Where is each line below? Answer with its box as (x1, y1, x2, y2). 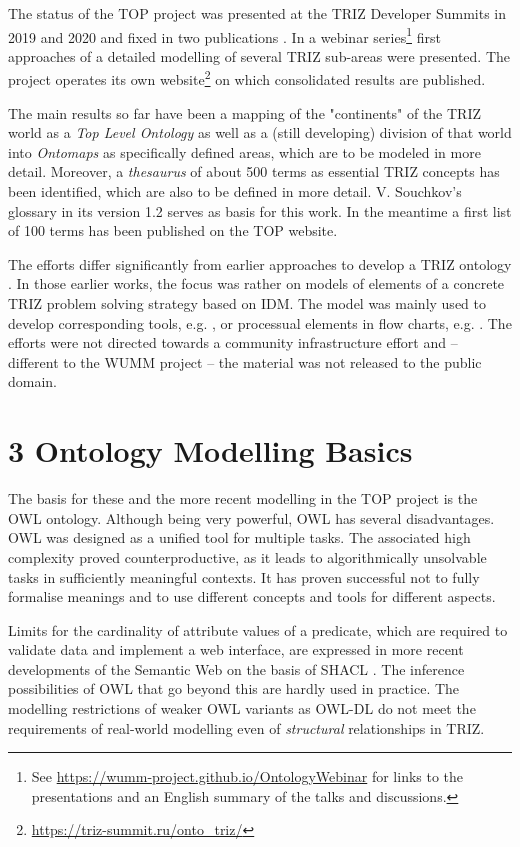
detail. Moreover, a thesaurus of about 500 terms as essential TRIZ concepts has (8, 161, 500, 182)
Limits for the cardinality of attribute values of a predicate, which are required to (8, 619, 508, 640)
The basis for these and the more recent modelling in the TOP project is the (8, 488, 478, 509)
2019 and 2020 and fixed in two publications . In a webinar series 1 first (8, 23, 441, 47)
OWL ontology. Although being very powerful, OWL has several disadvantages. (8, 507, 495, 528)
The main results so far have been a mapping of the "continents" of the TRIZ (8, 102, 482, 123)
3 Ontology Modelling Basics (8, 430, 413, 471)
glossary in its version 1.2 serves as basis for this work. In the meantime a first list (8, 200, 512, 221)
